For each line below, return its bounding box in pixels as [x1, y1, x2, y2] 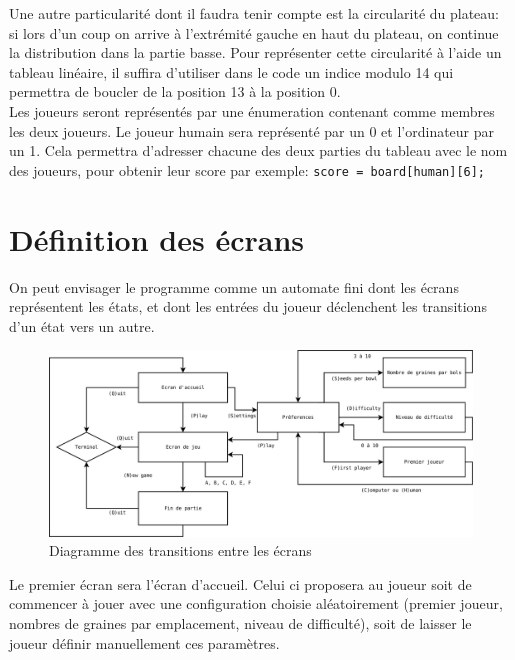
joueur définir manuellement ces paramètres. [9, 632, 280, 653]
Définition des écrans [9, 218, 305, 259]
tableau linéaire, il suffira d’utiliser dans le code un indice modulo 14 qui [9, 61, 454, 82]
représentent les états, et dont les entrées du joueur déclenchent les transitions [9, 296, 487, 317]
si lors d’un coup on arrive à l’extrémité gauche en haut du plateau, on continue [9, 22, 499, 43]
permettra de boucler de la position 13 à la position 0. [9, 81, 341, 102]
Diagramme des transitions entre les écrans [49, 540, 312, 561]
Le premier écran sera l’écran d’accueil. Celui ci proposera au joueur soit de [9, 573, 472, 594]
